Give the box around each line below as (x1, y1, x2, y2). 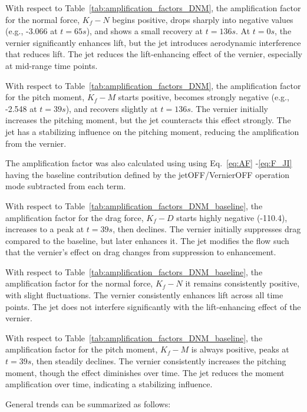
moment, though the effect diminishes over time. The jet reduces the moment (5, 366, 285, 378)
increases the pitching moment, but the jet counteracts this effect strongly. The (5, 114, 291, 126)
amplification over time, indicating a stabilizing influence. (5, 378, 213, 390)
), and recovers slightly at (65, 102, 158, 114)
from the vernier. (5, 137, 67, 149)
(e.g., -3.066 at (5, 25, 58, 37)
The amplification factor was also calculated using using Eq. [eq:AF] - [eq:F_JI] (5, 157, 292, 169)
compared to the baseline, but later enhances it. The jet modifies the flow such (5, 234, 289, 246)
